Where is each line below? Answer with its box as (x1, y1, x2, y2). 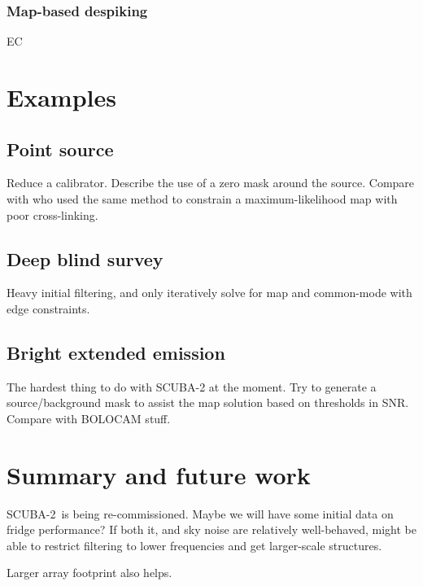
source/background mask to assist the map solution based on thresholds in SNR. (7, 394, 409, 411)
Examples (7, 81, 116, 113)
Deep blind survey (7, 246, 164, 271)
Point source (7, 136, 114, 161)
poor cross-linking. (7, 206, 98, 223)
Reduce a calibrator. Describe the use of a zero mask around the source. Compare (7, 174, 415, 191)
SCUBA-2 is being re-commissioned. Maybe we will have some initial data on (7, 505, 394, 522)
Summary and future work (7, 457, 311, 491)
